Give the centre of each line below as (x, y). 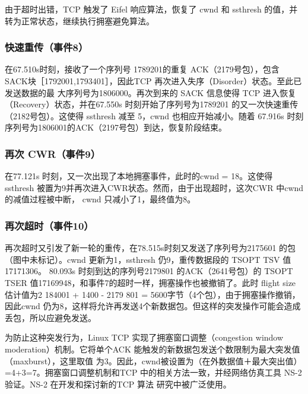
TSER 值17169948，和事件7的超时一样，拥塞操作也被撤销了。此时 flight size (150, 282)
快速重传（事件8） (47, 47)
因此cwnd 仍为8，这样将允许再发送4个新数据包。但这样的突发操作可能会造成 (153, 306)
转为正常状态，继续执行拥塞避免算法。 (80, 20)
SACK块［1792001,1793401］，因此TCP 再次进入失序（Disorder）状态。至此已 (153, 81)
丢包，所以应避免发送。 (50, 317)
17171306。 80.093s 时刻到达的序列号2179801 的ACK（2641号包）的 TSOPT (149, 271)
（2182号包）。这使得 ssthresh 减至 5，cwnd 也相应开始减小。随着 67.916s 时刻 (154, 115)
